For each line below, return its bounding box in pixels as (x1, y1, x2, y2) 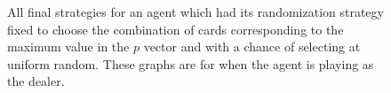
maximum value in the (7, 37, 130, 56)
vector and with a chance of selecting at (143, 37, 361, 56)
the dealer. (7, 72, 65, 90)
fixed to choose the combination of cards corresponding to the (7, 19, 344, 38)
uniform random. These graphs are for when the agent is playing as (7, 54, 374, 73)
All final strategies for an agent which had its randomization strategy (7, 3, 384, 20)
